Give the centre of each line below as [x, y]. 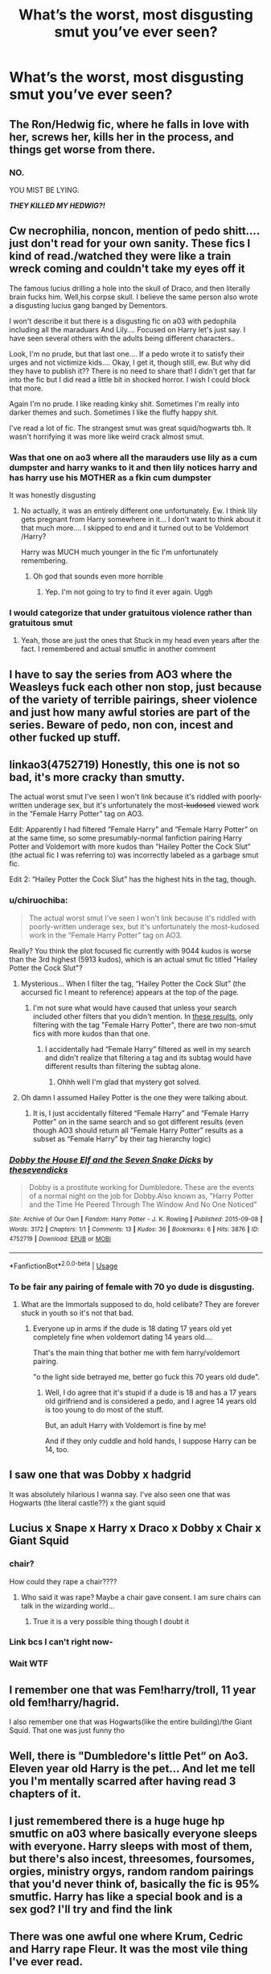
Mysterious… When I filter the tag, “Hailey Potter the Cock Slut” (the [133, 983]
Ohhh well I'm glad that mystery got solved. [129, 1082]
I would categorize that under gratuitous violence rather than [131, 612]
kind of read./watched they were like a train [120, 256]
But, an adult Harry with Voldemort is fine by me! [125, 1425]
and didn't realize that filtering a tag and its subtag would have [148, 1058]
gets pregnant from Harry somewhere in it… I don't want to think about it [141, 519]
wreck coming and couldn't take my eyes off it [127, 269]
